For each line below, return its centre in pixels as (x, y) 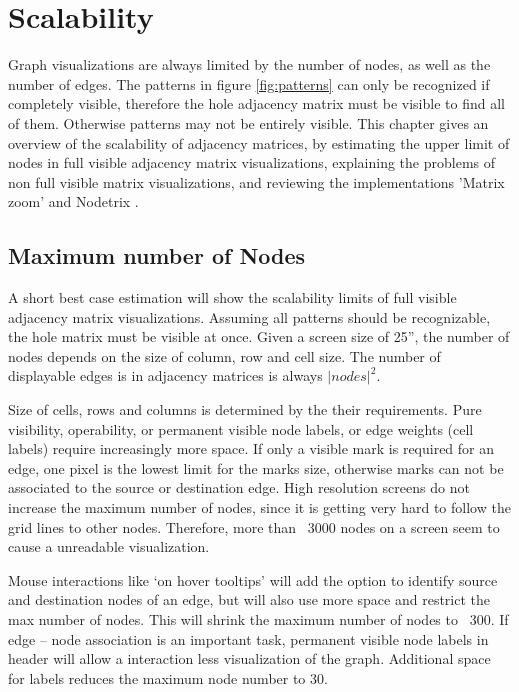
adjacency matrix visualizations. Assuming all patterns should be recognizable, (249, 316)
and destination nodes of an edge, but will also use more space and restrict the (249, 599)
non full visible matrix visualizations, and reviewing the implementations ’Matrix (256, 181)
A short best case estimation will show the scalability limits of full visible (232, 297)
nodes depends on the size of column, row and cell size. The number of (224, 355)
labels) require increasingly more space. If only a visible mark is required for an (251, 448)
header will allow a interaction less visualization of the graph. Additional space (249, 658)
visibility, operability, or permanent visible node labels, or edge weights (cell (241, 428)
